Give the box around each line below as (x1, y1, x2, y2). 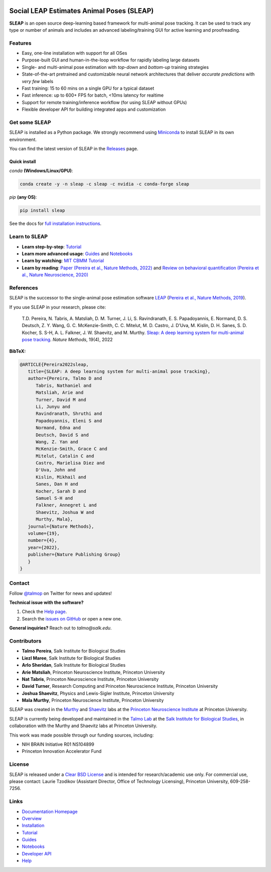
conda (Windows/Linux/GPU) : (9, 168, 73, 174)
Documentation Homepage (22, 808, 78, 815)
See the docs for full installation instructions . (9, 220, 102, 226)
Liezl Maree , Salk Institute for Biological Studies (22, 655, 121, 661)
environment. (9, 136, 37, 142)
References (9, 284, 38, 291)
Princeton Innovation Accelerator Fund (22, 748, 102, 754)
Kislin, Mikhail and (36, 474, 86, 480)
